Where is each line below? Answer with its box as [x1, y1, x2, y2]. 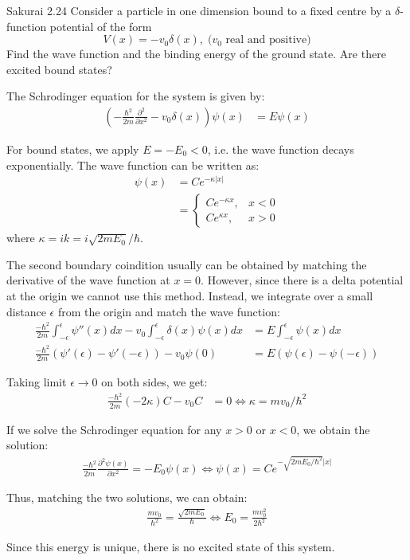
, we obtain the [296, 421, 370, 437]
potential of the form [49, 18, 152, 34]
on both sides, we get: [101, 374, 208, 390]
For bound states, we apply [6, 141, 139, 157]
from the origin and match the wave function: [57, 303, 280, 319]
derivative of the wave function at [6, 272, 170, 288]
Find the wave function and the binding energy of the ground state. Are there [6, 45, 386, 62]
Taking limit [6, 374, 67, 390]
